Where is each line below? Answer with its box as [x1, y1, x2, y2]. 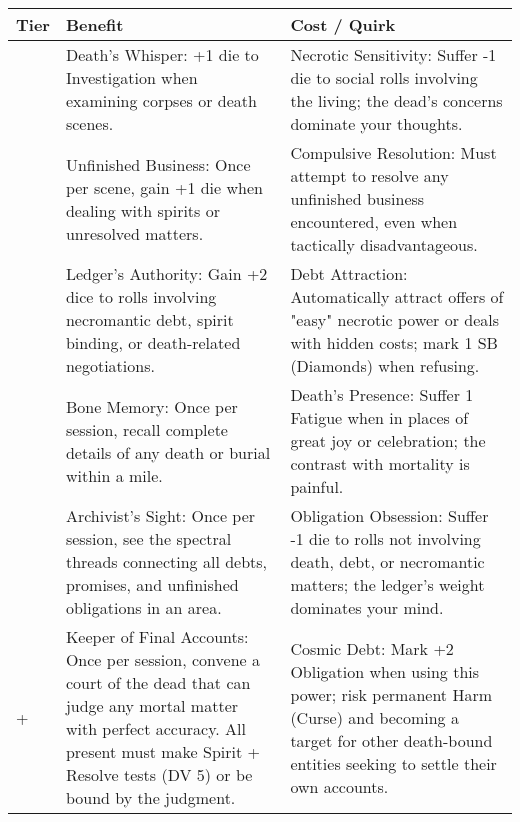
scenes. [65, 112, 114, 135]
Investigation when [65, 66, 198, 89]
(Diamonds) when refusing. [290, 354, 480, 377]
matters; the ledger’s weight [290, 573, 485, 596]
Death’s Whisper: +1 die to [65, 43, 259, 66]
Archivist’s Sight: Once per [65, 504, 256, 527]
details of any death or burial [65, 440, 271, 464]
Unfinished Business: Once [65, 152, 251, 176]
